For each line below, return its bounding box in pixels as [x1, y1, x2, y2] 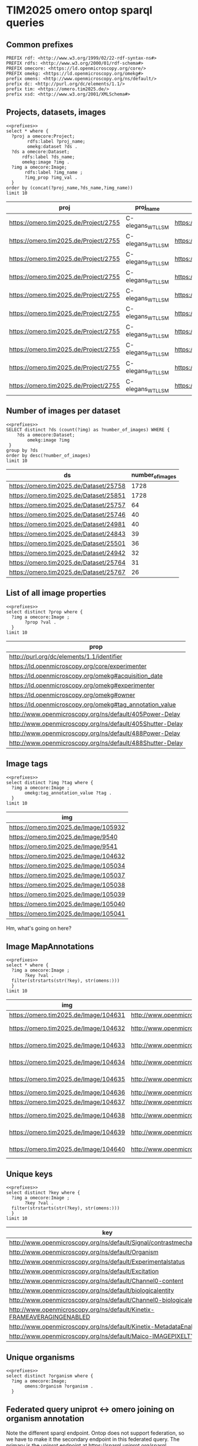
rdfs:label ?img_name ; [24, 169, 83, 175]
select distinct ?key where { [6, 1190, 81, 1196]
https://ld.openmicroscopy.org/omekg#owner [9, 691, 136, 699]
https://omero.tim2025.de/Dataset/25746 [9, 510, 126, 519]
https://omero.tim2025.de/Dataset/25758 [9, 481, 126, 490]
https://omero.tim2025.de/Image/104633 [9, 1041, 126, 1050]
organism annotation [6, 1414, 84, 1424]
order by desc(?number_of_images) [6, 453, 91, 458]
